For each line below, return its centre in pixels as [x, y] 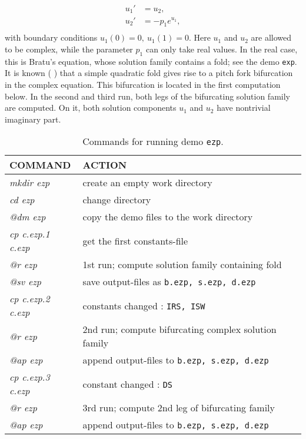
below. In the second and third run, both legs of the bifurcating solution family [147, 96]
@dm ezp [28, 217]
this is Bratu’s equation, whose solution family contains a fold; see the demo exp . [151, 61]
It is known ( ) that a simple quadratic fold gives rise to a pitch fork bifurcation [149, 73]
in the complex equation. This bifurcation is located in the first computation [143, 84]
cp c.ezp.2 [30, 299]
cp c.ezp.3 [30, 377]
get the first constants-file [135, 240]
